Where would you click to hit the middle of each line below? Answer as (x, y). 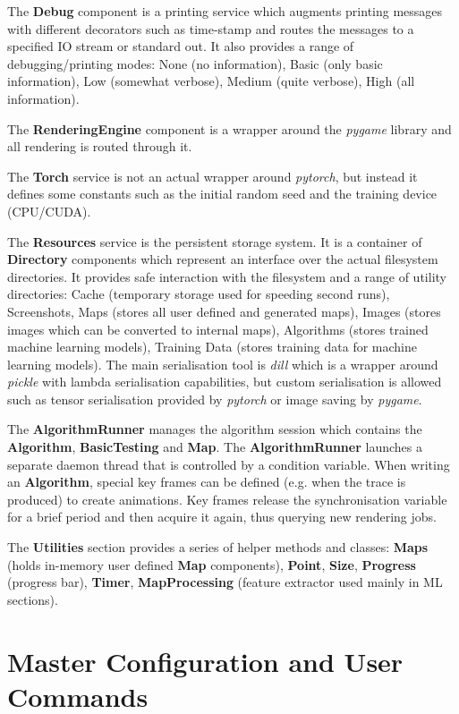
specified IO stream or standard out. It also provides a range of (181, 46)
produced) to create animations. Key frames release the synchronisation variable (227, 499)
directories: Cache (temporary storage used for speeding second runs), (199, 294)
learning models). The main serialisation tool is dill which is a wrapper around (223, 364)
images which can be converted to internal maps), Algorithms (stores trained (218, 329)
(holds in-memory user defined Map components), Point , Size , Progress (212, 564)
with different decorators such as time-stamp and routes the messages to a (211, 28)
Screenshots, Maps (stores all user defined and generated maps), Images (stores (224, 311)
